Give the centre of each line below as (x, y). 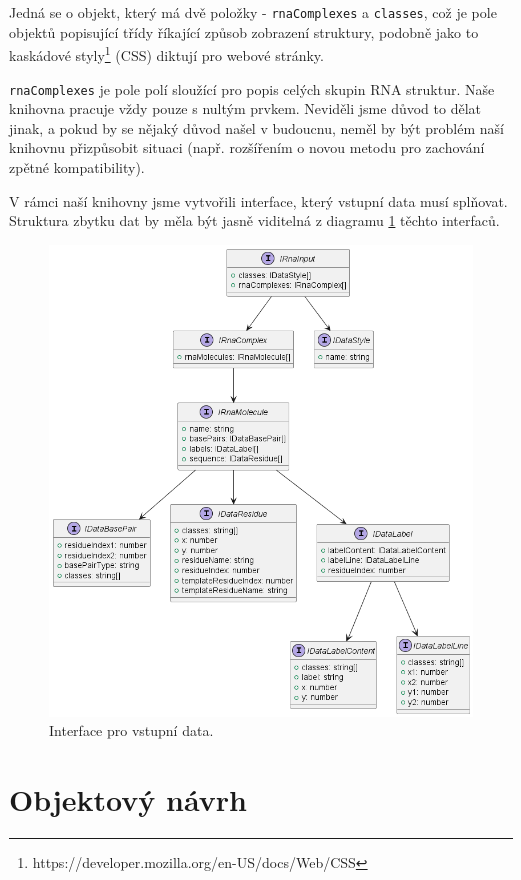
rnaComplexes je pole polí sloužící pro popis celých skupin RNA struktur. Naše (252, 88)
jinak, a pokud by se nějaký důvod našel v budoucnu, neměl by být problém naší (256, 127)
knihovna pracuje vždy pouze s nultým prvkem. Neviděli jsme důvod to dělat (245, 108)
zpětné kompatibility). (77, 166)
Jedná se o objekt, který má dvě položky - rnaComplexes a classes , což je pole (253, 12)
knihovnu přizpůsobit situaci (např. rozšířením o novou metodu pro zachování (247, 147)
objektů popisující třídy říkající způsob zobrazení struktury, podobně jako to (244, 31)
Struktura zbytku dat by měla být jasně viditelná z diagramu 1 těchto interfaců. (254, 220)
